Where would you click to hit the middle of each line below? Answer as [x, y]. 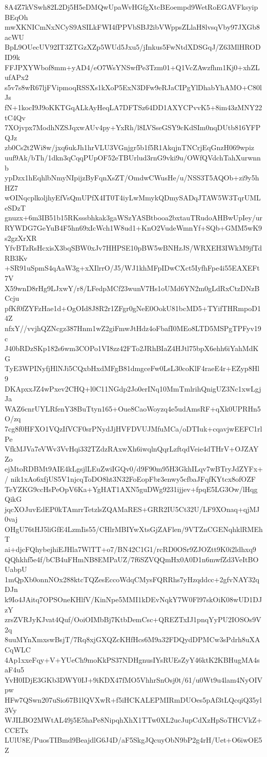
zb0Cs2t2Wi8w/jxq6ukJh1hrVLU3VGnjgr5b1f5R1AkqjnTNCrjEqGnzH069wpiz [129, 147]
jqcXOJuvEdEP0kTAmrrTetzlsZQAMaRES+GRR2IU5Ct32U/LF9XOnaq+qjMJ [132, 509]
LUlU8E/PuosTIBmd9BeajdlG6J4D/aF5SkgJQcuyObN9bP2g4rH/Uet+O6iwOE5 [133, 740]
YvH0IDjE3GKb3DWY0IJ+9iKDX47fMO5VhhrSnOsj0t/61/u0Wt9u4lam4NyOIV [133, 679]
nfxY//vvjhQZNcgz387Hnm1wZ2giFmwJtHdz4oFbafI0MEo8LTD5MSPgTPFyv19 [133, 328]
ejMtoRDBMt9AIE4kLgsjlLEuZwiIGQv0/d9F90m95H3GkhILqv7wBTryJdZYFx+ [134, 469]
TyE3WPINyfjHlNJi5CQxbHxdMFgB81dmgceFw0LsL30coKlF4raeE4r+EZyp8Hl [132, 368]
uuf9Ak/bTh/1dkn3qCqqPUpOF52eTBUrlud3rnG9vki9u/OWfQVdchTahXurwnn [133, 157]
